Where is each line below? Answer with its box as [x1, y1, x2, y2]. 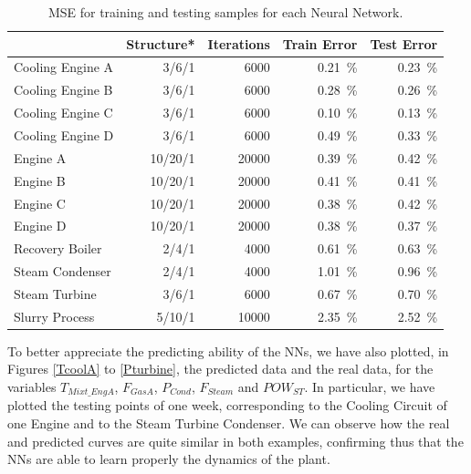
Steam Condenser [14, 262, 111, 281]
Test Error [370, 34, 438, 53]
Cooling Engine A [14, 57, 114, 77]
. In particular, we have [304, 377, 435, 396]
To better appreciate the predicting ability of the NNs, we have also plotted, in [7, 341, 449, 360]
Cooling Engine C [14, 103, 113, 122]
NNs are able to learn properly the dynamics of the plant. [7, 449, 330, 469]
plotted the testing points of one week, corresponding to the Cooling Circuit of [7, 396, 447, 415]
